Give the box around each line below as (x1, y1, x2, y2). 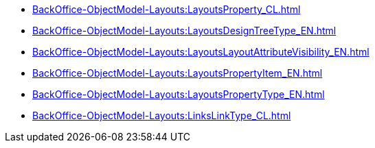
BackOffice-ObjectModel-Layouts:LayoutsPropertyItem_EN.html (32, 67, 323, 79)
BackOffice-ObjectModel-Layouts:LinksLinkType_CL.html (32, 110, 291, 121)
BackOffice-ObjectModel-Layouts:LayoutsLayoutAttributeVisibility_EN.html (32, 46, 370, 58)
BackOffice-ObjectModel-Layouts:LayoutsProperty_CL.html (32, 3, 301, 15)
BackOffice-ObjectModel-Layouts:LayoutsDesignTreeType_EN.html (32, 25, 337, 36)
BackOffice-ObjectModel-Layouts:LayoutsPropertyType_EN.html (32, 88, 325, 100)
